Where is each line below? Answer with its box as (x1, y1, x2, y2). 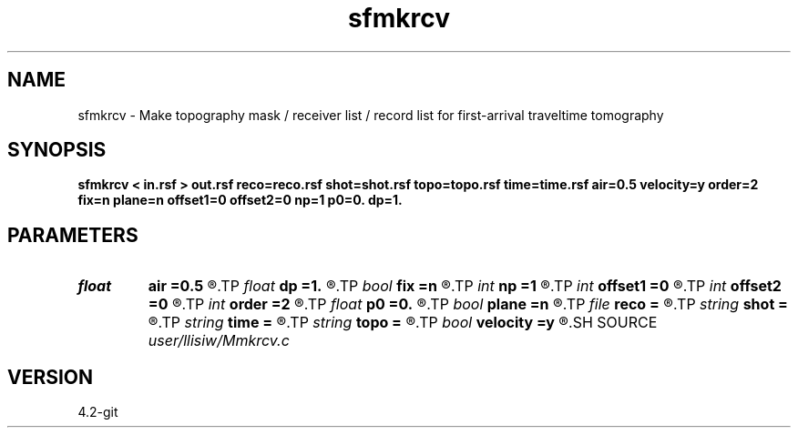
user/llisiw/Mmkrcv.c (148, 331, 290, 350)
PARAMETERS (7, 223, 138, 247)
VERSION (7, 365, 94, 389)
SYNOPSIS (7, 138, 107, 162)
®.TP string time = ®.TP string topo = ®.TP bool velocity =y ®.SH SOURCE (148, 313, 658, 332)
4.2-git (77, 404, 118, 420)
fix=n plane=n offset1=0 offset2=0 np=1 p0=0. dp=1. (77, 192, 403, 208)
